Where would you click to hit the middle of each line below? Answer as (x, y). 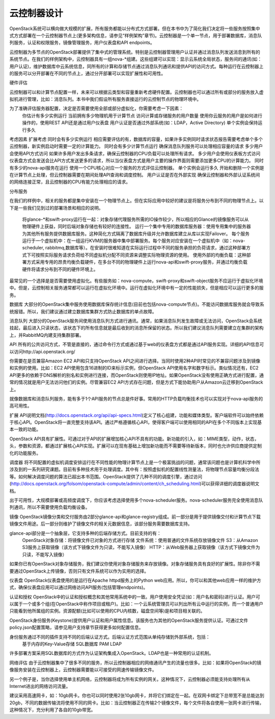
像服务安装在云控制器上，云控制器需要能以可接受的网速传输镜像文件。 (83, 670)
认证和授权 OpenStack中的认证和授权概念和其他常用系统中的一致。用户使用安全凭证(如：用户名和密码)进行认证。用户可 (135, 597)
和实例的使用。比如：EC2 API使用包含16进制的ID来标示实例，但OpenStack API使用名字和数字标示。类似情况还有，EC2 (134, 368)
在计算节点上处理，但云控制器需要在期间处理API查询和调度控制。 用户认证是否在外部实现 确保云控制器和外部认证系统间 (135, 175)
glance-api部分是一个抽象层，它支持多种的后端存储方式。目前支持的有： (85, 533)
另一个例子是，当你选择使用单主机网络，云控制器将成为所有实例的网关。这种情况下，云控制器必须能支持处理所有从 (130, 679)
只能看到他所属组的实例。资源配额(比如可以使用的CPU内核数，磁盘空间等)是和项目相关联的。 (107, 611)
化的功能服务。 (25, 453)
